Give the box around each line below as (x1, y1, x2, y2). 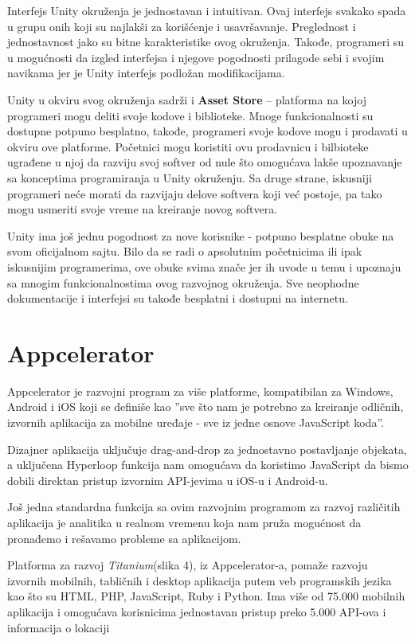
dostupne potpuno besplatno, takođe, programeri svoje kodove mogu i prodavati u (7, 123, 408, 139)
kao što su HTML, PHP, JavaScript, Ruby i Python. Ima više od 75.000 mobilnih (7, 588, 405, 604)
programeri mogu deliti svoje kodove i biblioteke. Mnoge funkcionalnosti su (7, 107, 374, 123)
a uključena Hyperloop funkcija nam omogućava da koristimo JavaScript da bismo (7, 456, 409, 473)
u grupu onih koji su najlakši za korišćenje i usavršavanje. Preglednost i (7, 18, 356, 34)
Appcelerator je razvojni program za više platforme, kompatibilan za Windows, (7, 382, 393, 399)
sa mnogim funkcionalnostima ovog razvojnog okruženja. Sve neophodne (7, 274, 359, 291)
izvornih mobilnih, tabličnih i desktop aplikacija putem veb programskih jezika (7, 572, 392, 588)
